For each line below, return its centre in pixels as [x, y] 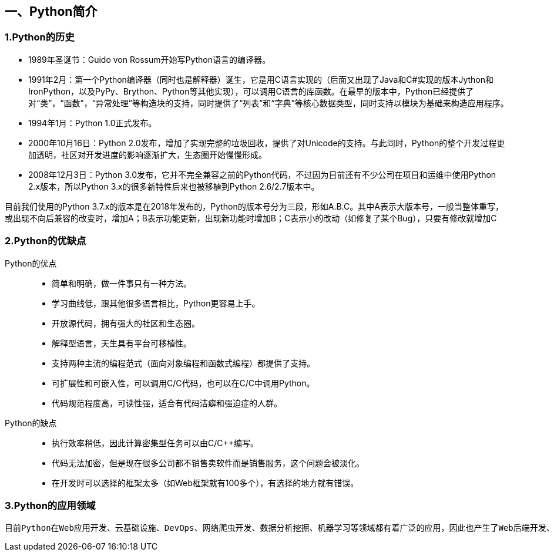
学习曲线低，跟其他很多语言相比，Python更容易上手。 [156, 303]
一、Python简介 [51, 11]
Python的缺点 [31, 423]
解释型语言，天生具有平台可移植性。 [122, 343]
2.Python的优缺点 [46, 241]
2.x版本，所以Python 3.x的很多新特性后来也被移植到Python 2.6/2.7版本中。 [174, 186]
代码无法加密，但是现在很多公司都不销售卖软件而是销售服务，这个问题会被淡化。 [208, 463]
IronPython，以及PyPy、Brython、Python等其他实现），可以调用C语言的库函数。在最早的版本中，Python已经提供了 [251, 91]
